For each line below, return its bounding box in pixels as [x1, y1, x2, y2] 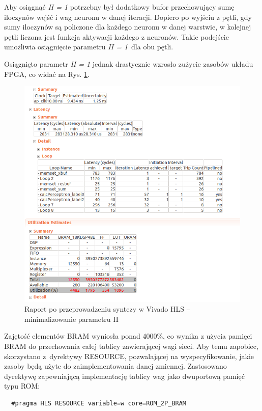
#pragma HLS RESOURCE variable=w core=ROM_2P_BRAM [11, 399, 186, 407]
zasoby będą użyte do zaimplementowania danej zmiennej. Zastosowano [4, 361, 227, 371]
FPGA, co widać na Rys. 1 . [4, 68, 90, 79]
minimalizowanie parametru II [24, 313, 119, 324]
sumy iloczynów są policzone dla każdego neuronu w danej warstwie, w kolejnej [4, 21, 251, 32]
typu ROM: [4, 380, 40, 391]
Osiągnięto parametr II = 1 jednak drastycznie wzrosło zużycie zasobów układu [4, 58, 253, 69]
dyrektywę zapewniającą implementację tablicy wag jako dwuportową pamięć [4, 370, 245, 381]
